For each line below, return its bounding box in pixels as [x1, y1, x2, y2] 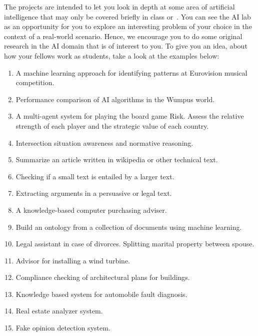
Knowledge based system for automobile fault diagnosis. [15, 288, 187, 299]
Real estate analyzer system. [15, 305, 103, 316]
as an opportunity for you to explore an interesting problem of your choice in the [4, 21, 252, 32]
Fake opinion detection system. [15, 322, 110, 333]
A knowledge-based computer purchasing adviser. [15, 204, 167, 215]
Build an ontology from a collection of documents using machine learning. [15, 221, 242, 232]
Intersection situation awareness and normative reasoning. [15, 137, 193, 148]
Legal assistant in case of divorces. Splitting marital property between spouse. [15, 238, 254, 249]
